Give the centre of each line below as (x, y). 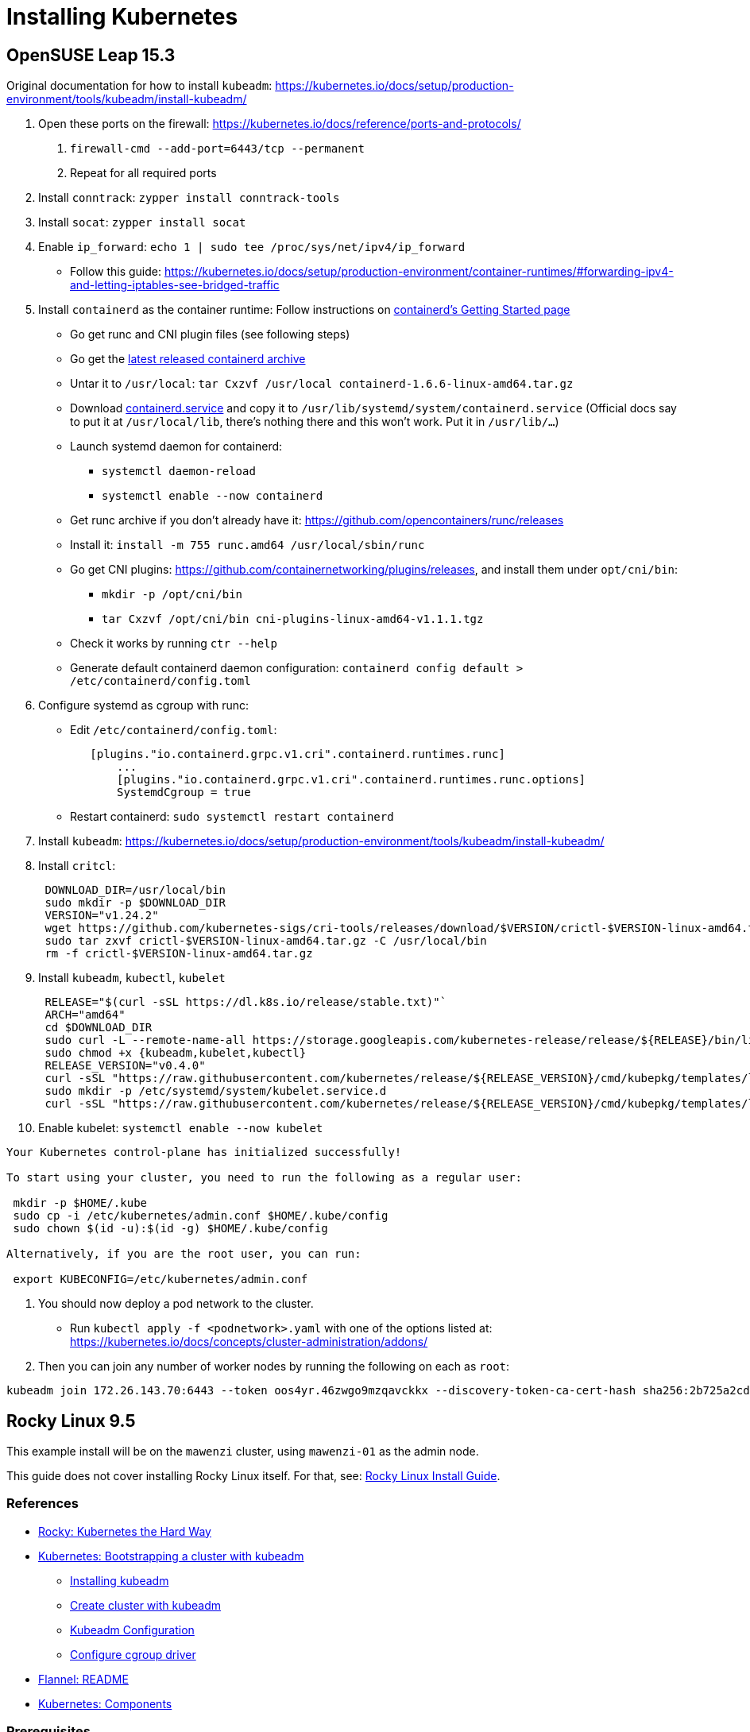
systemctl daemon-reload (179, 472)
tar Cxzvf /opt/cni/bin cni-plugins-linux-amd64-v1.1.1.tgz (293, 619)
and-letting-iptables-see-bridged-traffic (175, 285)
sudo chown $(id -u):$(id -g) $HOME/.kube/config (170, 1229)
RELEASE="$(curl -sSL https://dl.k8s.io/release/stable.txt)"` (246, 1002)
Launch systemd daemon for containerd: (176, 447)
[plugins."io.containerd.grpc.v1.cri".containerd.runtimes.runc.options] (352, 780)
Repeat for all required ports (143, 173)
